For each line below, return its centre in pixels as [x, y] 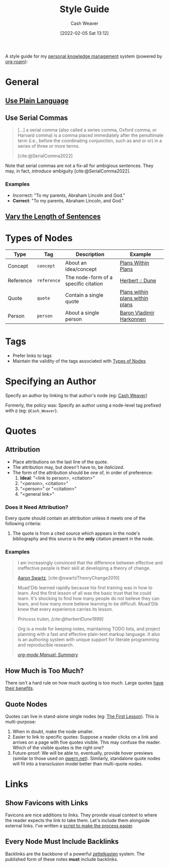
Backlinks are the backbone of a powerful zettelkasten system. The [75, 854]
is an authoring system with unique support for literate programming [88, 640]
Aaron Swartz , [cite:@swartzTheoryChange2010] [68, 578]
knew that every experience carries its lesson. [65, 609]
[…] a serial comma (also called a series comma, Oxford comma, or [87, 130]
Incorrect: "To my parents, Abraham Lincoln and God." [69, 195]
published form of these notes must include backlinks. [62, 859]
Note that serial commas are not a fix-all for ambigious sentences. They [79, 166]
